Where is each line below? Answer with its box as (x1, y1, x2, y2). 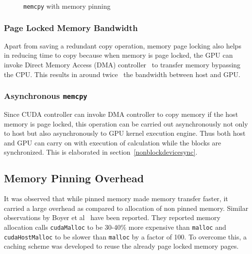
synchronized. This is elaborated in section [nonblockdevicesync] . (4, 147, 198, 157)
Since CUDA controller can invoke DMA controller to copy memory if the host (4, 109, 238, 119)
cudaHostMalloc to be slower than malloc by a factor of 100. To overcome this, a (4, 231, 247, 241)
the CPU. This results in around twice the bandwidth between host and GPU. (4, 69, 241, 79)
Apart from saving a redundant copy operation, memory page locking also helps (4, 40, 241, 50)
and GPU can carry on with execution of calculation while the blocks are (4, 137, 221, 147)
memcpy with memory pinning (23, 1, 111, 11)
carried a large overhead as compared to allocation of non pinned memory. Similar (4, 203, 249, 213)
